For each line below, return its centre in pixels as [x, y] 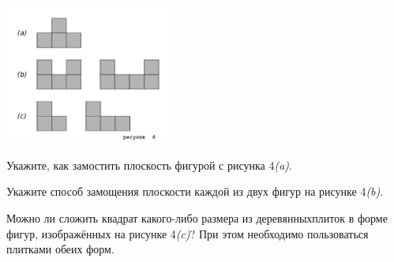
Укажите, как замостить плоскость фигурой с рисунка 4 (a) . [149, 165]
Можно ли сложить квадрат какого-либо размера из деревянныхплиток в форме [197, 217]
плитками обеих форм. [60, 249]
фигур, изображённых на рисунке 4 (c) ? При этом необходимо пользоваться [188, 233]
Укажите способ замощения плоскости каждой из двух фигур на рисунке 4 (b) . [195, 191]
